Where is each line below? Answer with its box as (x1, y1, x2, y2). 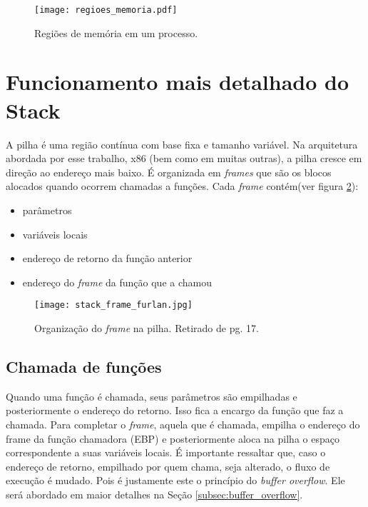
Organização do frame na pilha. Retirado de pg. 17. (34, 320, 259, 335)
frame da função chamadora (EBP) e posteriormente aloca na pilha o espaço (6, 431, 339, 446)
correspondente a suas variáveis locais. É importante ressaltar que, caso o (6, 445, 326, 460)
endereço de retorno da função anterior (22, 251, 193, 266)
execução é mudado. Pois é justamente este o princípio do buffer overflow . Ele (6, 473, 345, 488)
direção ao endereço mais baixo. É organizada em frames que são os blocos (6, 164, 332, 179)
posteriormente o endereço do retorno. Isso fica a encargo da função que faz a (6, 403, 344, 418)
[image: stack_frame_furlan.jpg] (34, 300, 193, 311)
